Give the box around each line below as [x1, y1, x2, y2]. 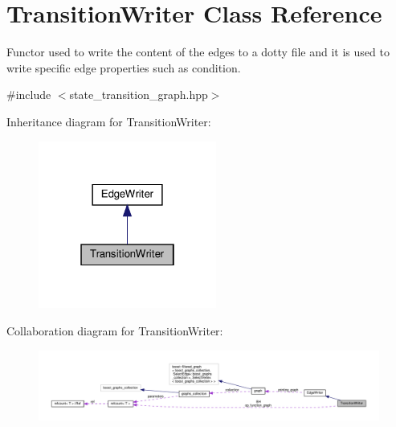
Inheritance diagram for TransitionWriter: [6, 113, 211, 129]
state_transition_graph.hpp [69, 86, 208, 103]
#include [6, 86, 51, 103]
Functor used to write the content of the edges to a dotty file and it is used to [6, 43, 390, 60]
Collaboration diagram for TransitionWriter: [6, 322, 223, 339]
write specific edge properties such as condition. [6, 59, 241, 76]
